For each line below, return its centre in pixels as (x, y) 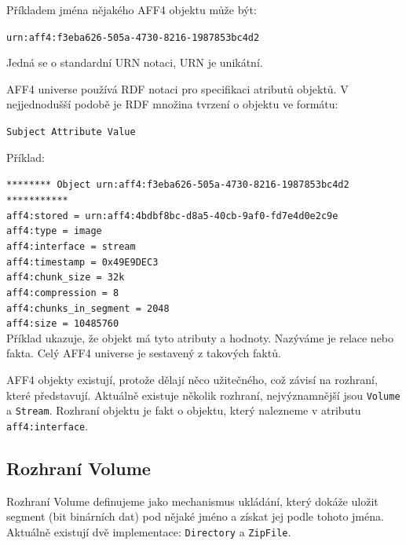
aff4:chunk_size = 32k (66, 278)
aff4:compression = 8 (63, 293)
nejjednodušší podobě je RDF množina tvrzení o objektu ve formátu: (172, 104)
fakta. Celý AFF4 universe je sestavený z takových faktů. (144, 353)
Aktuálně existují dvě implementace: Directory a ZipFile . (149, 531)
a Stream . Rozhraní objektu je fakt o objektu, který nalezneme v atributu (184, 410)
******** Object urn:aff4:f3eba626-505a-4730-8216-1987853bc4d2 (178, 185)
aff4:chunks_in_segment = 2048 (88, 308)
